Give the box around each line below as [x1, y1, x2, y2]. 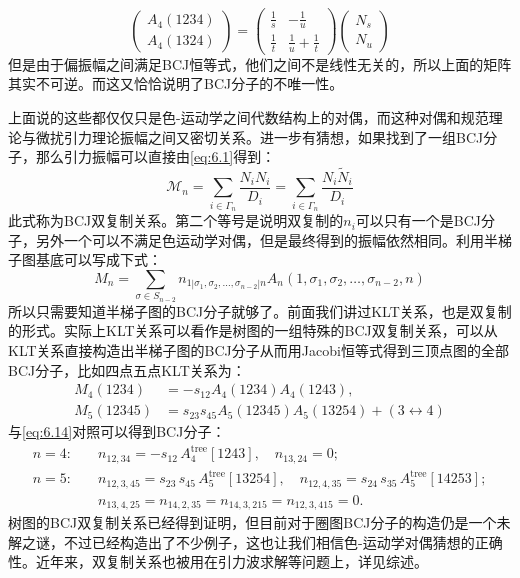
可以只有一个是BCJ [355, 210, 482, 231]
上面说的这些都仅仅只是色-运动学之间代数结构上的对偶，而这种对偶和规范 [8, 107, 489, 127]
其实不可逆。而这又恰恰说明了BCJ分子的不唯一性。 [8, 73, 344, 94]
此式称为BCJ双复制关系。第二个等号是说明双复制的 [8, 210, 344, 231]
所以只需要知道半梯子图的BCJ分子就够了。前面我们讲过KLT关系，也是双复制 [8, 300, 512, 321]
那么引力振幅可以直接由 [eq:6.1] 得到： [35, 146, 276, 167]
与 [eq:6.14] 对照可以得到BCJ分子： [8, 421, 226, 442]
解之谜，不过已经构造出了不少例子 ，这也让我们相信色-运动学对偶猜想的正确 [8, 531, 503, 552]
